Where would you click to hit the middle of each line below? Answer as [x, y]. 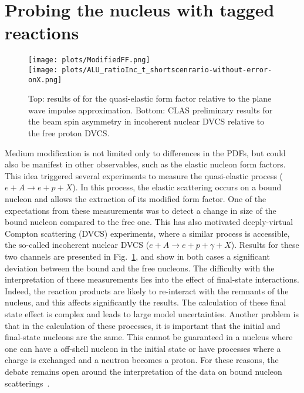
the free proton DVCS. [69, 133]
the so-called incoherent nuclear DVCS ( [77, 245]
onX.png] [45, 80]
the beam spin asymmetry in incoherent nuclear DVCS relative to [146, 121]
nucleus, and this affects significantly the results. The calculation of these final [146, 302]
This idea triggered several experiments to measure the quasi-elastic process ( [144, 175]
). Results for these [265, 245]
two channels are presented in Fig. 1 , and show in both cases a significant [137, 256]
